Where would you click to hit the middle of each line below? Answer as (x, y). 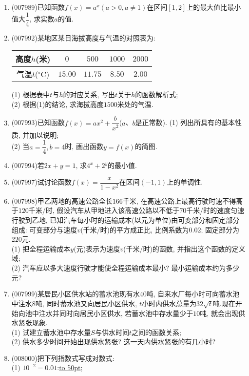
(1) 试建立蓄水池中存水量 (51, 332)
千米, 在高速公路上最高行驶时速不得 (179, 200)
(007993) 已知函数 (38, 122)
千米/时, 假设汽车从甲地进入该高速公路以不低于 (104, 210)
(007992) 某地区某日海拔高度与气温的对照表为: (83, 37)
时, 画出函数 (84, 146)
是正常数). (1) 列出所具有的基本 (185, 122)
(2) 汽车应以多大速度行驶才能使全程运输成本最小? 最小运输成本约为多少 (125, 267)
